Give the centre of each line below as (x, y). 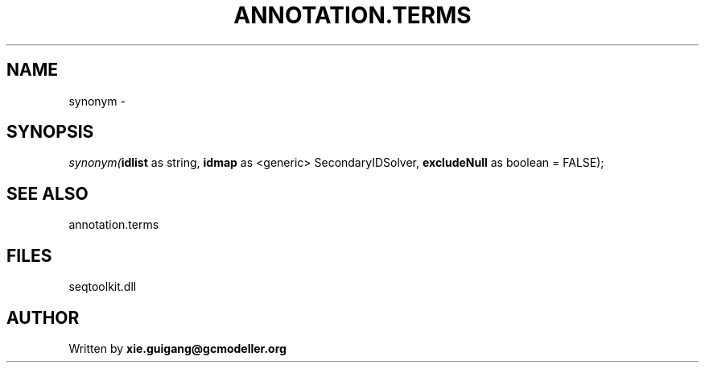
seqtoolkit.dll (103, 287)
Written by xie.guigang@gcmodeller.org (177, 348)
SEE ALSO (47, 193)
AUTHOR (43, 317)
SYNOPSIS (50, 132)
